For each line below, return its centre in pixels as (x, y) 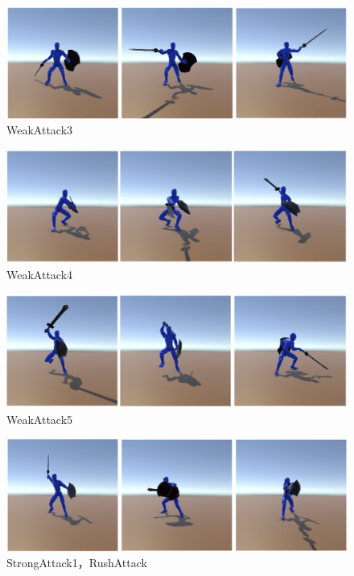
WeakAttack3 (40, 130)
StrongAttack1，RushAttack (77, 563)
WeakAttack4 (40, 274)
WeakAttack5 (40, 419)
